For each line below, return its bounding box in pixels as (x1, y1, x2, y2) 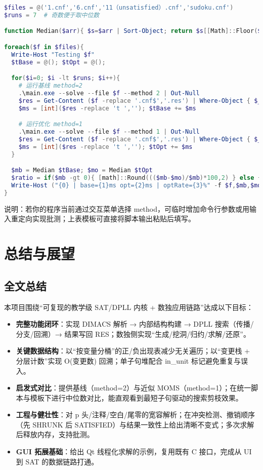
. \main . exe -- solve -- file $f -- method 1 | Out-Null (18, 128, 200, 136)
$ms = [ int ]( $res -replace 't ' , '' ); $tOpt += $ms (18, 143, 193, 150)
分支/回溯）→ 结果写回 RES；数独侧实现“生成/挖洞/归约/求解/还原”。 (16, 328, 250, 339)
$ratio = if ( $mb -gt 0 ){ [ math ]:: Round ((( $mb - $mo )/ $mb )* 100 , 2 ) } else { (11, 174, 261, 182)
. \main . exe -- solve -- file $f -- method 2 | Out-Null (18, 89, 200, 97)
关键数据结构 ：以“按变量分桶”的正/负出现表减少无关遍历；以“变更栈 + (16, 345, 250, 356)
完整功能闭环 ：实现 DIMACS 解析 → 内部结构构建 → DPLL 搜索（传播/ (16, 319, 254, 329)
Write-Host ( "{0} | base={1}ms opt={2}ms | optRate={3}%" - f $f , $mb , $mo (11, 182, 261, 189)
